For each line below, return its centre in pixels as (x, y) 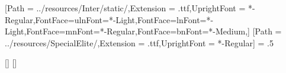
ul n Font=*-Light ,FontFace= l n (129, 19)
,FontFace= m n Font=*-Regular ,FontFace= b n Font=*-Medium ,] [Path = (153, 31)
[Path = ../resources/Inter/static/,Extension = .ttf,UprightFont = (125, 8)
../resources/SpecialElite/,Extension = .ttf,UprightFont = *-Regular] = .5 (139, 42)
